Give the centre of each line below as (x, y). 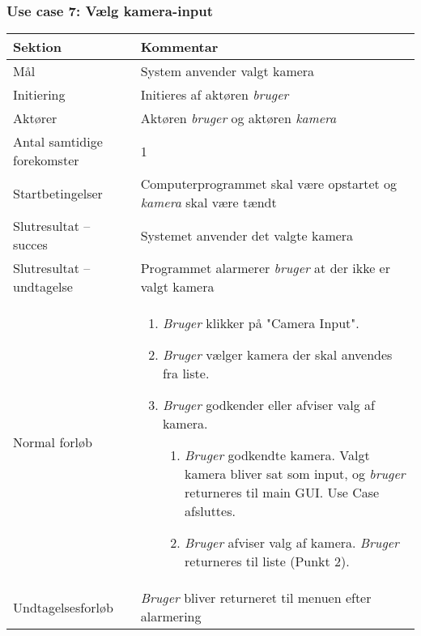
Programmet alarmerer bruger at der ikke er (265, 268)
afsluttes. (210, 511)
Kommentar (179, 47)
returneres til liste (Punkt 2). (267, 561)
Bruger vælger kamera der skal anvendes (277, 355)
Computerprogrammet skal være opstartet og (269, 184)
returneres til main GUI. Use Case (282, 493)
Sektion (38, 47)
